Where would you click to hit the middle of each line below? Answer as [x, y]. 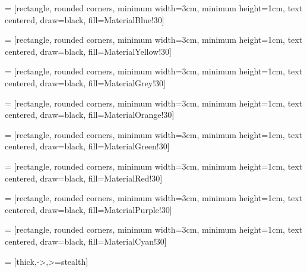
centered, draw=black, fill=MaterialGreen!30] [87, 146]
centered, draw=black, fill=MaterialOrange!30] [90, 115]
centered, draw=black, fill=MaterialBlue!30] [85, 19]
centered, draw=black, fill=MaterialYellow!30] [88, 51]
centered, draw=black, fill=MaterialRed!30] [84, 178]
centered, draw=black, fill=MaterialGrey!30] [85, 82]
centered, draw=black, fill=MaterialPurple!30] [88, 209]
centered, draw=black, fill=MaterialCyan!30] [86, 241]
